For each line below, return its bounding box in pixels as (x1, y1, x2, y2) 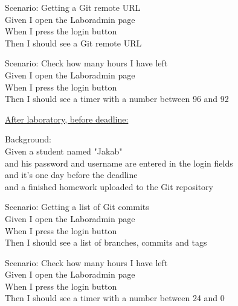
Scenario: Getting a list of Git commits (5, 200, 149, 213)
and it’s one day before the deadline (5, 168, 138, 181)
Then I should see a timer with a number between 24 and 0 (5, 292, 225, 304)
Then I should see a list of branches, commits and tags (5, 236, 207, 249)
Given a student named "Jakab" (5, 144, 123, 157)
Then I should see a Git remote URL (5, 36, 142, 49)
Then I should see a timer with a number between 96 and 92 (5, 92, 229, 105)
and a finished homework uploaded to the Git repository (5, 180, 213, 193)
